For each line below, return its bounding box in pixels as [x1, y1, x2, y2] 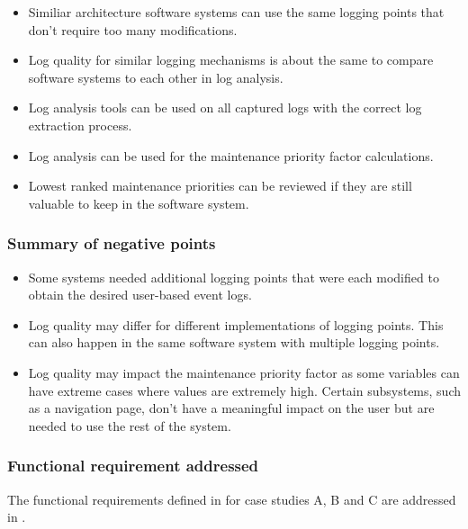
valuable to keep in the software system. [28, 193, 249, 212]
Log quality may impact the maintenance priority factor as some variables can [28, 363, 460, 381]
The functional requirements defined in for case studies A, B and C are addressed [7, 489, 456, 508]
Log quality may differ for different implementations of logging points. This [28, 315, 444, 334]
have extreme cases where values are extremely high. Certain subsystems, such [28, 381, 462, 399]
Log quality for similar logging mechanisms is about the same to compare [28, 50, 434, 69]
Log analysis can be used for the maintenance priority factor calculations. [28, 146, 434, 165]
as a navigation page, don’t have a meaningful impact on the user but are [28, 399, 435, 417]
